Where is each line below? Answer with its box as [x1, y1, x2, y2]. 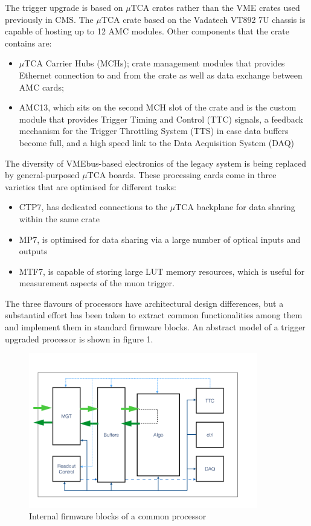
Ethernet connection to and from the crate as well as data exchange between [19, 68, 303, 81]
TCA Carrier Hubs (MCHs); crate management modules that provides [24, 57, 285, 69]
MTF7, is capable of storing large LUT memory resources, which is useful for [19, 265, 305, 277]
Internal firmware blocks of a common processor [29, 510, 207, 522]
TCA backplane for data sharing [175, 200, 295, 213]
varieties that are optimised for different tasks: [5, 180, 176, 193]
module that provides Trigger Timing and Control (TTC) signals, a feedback [19, 112, 303, 125]
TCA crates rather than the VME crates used [130, 1, 300, 13]
